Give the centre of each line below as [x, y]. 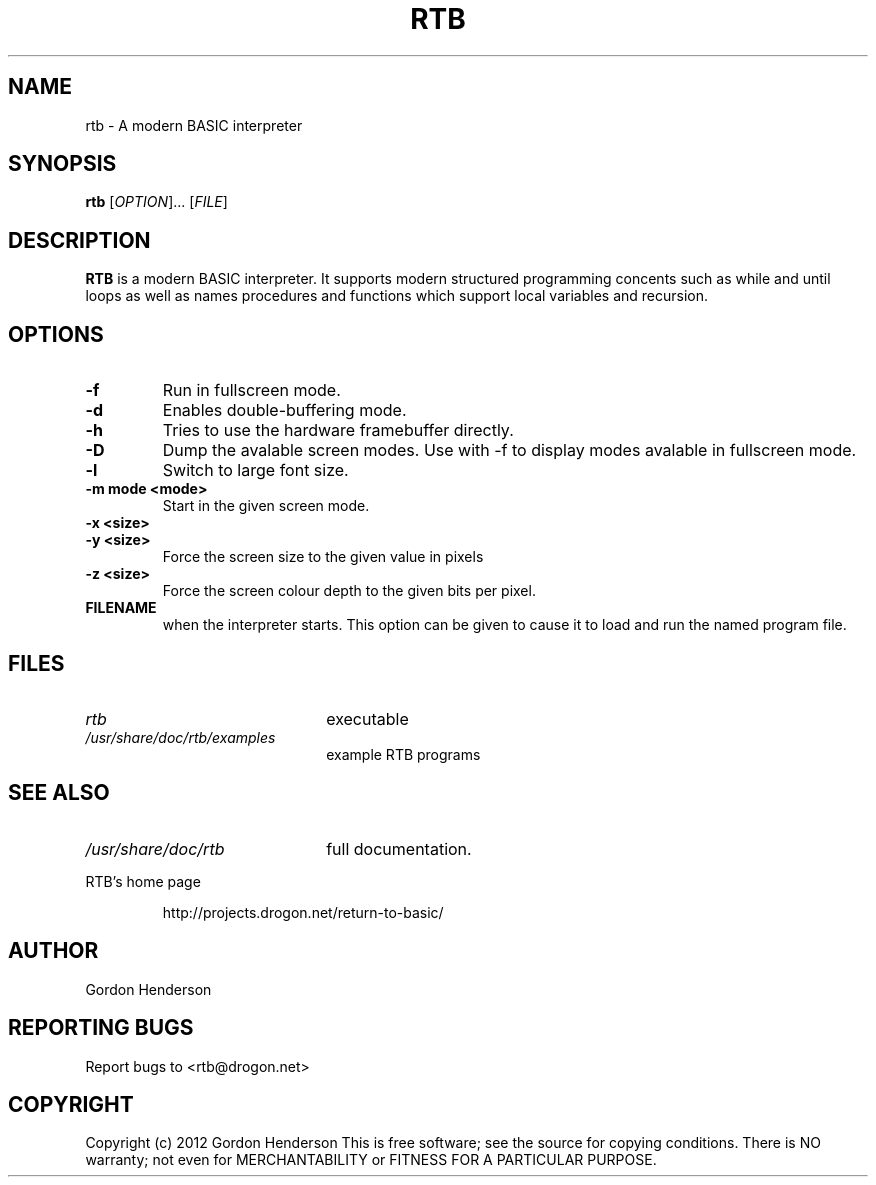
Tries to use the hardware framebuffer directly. [338, 430]
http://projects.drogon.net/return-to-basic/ [303, 912]
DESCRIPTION [79, 240]
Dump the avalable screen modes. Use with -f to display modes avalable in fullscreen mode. [509, 450]
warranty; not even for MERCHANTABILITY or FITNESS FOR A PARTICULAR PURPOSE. [371, 1160]
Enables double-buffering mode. [284, 410]
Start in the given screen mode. [266, 506]
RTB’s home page [143, 881]
